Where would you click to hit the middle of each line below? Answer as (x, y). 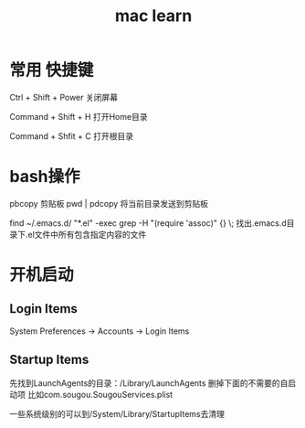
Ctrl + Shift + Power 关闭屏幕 (64, 97)
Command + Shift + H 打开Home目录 (79, 116)
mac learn (153, 16)
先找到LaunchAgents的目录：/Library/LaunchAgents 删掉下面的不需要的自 (149, 383)
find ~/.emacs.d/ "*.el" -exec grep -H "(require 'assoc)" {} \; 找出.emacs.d (148, 223)
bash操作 (45, 177)
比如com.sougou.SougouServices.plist (100, 394)
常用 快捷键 (52, 70)
